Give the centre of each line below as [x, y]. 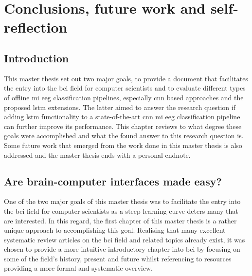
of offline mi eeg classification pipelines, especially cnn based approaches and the [124, 97]
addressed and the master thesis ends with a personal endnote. [97, 155]
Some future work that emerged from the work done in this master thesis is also [123, 145]
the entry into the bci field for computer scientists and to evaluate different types [125, 88]
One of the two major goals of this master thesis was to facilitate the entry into [122, 201]
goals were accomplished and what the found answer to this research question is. [124, 136]
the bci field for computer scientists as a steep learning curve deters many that [121, 211]
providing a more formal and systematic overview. [78, 268]
